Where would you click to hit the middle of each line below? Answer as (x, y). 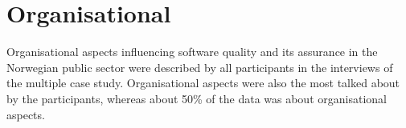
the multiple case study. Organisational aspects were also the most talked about (203, 83)
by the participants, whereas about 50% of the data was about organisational (197, 98)
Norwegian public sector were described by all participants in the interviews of (200, 67)
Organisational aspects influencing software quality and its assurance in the (192, 52)
